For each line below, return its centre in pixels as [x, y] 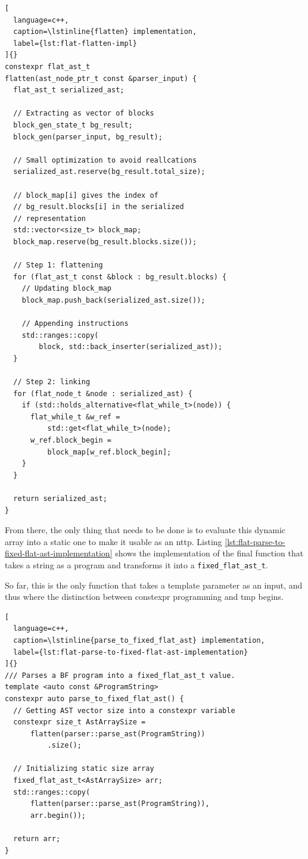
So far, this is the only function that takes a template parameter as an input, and [154, 585]
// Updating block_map [66, 289]
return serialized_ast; [60, 498]
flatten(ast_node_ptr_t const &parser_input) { [101, 78]
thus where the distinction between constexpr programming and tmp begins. [144, 597]
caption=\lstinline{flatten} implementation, [105, 32]
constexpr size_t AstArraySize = [80, 722]
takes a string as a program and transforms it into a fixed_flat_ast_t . [136, 564]
